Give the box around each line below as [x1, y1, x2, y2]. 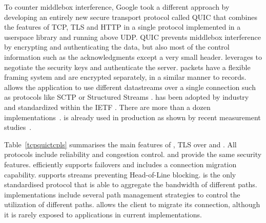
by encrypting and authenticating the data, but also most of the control [4, 41, 230, 52]
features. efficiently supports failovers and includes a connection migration [4, 159, 237, 169]
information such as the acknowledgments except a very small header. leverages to [4, 51, 262, 62]
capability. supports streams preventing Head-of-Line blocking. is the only [4, 169, 236, 180]
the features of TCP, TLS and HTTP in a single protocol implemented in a [4, 21, 241, 32]
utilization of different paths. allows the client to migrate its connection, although [4, 199, 260, 210]
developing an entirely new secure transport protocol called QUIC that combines [4, 11, 257, 22]
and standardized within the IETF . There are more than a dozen [4, 101, 211, 112]
